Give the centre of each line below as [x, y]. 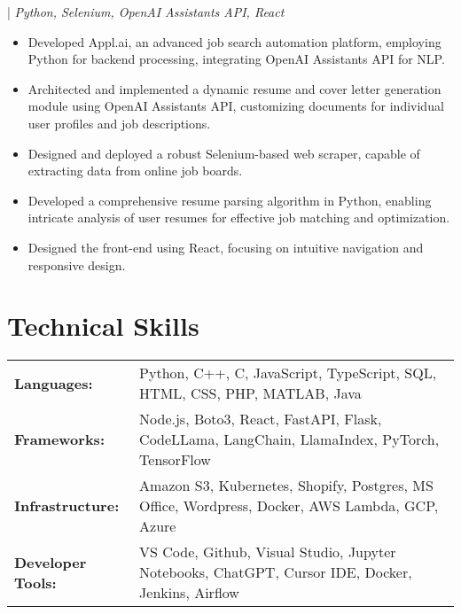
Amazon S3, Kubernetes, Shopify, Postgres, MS [286, 486]
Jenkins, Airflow [189, 593]
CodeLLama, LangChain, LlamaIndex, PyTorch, [289, 439]
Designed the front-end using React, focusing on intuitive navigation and [226, 247]
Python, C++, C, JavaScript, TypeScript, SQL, [288, 373]
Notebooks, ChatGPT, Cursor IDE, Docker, [276, 572]
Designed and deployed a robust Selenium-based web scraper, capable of [224, 153]
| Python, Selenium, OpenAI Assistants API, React [146, 12]
